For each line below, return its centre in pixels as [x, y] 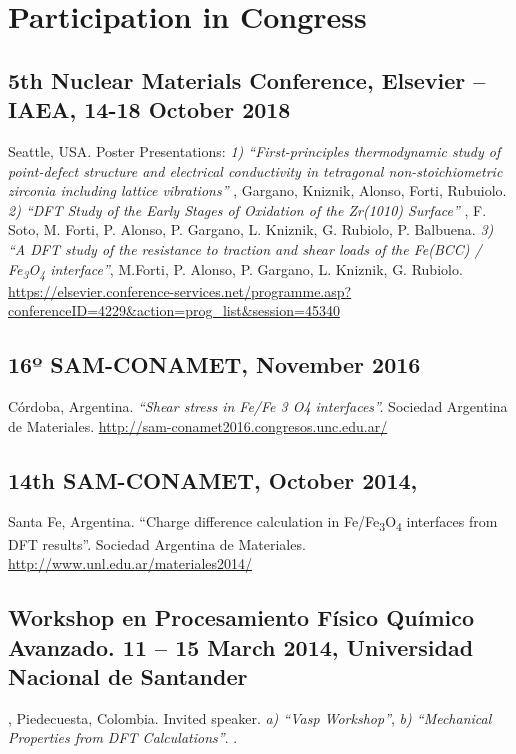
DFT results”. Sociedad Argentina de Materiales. [157, 543]
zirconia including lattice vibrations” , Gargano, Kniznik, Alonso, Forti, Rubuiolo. [257, 190]
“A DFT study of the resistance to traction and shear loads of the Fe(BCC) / [245, 248]
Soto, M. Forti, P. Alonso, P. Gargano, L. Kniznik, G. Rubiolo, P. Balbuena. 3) [251, 229]
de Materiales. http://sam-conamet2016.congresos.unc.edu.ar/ [198, 425]
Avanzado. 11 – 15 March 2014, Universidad [241, 646]
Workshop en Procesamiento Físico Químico [241, 617]
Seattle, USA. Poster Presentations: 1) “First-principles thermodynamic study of [254, 150]
